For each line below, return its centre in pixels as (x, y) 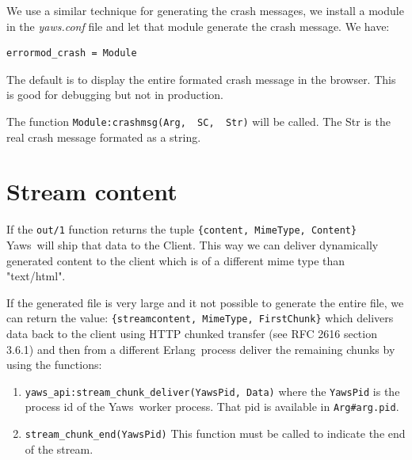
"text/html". (36, 276)
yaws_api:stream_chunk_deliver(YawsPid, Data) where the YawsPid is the (212, 391)
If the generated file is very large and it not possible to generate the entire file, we (205, 302)
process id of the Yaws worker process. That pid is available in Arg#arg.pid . (212, 407)
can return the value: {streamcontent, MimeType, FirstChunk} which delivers (200, 318)
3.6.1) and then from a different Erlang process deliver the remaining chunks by (201, 349)
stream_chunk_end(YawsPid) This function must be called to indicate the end (215, 433)
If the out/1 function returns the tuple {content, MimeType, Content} (182, 229)
